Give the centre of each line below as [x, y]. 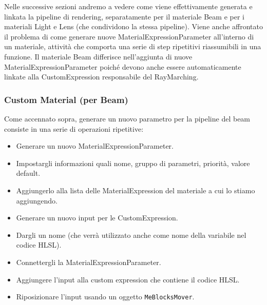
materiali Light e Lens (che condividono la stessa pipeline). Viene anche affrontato [133, 26]
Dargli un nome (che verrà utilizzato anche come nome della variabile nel [131, 235]
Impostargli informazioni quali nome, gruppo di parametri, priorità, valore [133, 163]
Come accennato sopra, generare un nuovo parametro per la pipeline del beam [127, 118]
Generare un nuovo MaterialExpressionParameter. [95, 146]
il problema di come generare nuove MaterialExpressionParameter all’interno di [129, 36]
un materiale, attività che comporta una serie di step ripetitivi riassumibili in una [133, 46]
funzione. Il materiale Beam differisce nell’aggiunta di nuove [98, 56]
